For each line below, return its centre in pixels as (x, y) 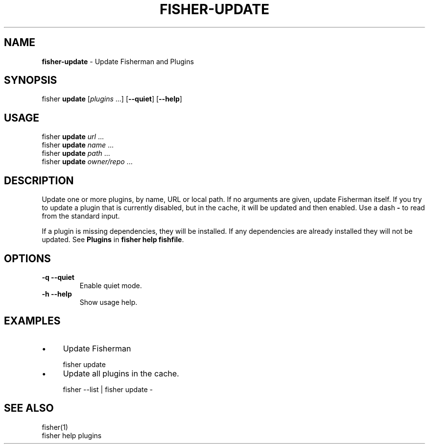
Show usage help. (108, 302)
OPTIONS (27, 258)
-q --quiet (58, 277)
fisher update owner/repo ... (87, 162)
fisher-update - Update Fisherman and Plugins (118, 61)
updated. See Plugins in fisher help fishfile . (113, 240)
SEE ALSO (29, 408)
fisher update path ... (76, 153)
